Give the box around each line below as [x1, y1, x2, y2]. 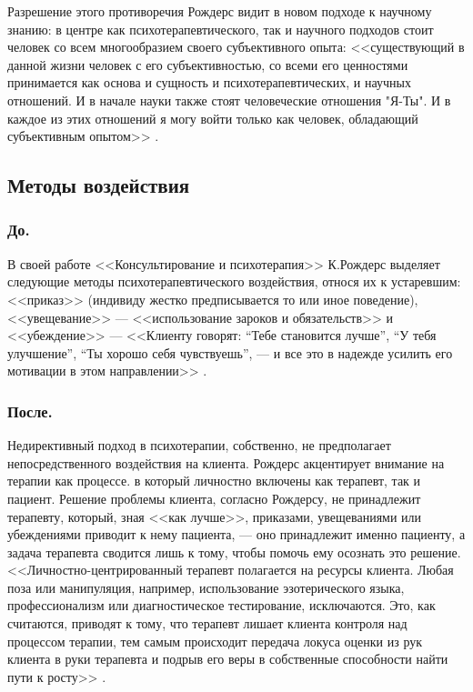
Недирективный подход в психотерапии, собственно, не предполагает [7, 436, 391, 455]
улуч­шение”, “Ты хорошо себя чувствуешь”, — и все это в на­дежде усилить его [7, 343, 453, 362]
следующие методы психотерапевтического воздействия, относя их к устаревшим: [7, 272, 461, 291]
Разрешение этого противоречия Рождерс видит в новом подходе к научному [7, 2, 432, 20]
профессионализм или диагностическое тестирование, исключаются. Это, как [7, 596, 436, 615]
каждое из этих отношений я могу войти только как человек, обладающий [7, 108, 418, 127]
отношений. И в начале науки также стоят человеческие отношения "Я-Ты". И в [7, 90, 451, 109]
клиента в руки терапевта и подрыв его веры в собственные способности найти [7, 649, 448, 668]
